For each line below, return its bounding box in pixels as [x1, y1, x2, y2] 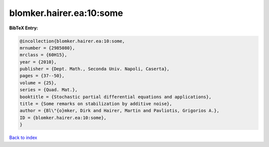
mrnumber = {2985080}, [19, 45, 75, 51]
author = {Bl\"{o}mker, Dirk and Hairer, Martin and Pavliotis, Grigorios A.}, [19, 108, 220, 114]
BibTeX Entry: [9, 25, 38, 31]
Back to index [9, 135, 37, 141]
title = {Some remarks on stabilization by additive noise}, [19, 101, 172, 107]
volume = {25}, [19, 80, 57, 86]
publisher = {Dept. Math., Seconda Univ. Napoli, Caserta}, [19, 66, 170, 72]
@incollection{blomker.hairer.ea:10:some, [19, 38, 125, 44]
